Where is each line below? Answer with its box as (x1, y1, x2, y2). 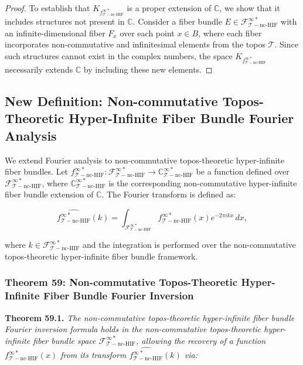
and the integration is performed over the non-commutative (82, 238, 296, 251)
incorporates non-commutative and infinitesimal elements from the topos (5, 38, 265, 50)
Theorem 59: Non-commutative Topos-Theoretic (5, 275, 238, 289)
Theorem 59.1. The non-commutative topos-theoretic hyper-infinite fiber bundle (5, 311, 295, 323)
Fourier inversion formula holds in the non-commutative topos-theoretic (5, 323, 261, 335)
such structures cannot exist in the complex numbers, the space (5, 49, 233, 62)
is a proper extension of (127, 2, 212, 13)
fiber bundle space (33, 334, 96, 346)
